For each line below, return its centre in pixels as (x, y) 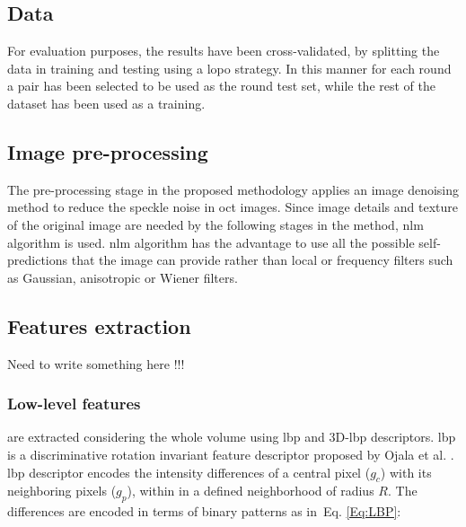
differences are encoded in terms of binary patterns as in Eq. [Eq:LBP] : (204, 511)
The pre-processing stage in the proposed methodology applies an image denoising (233, 189)
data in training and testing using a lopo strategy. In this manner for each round (229, 68)
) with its (406, 472)
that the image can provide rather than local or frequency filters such (262, 260)
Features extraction (99, 325)
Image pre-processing (108, 151)
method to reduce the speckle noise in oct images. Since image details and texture (233, 207)
